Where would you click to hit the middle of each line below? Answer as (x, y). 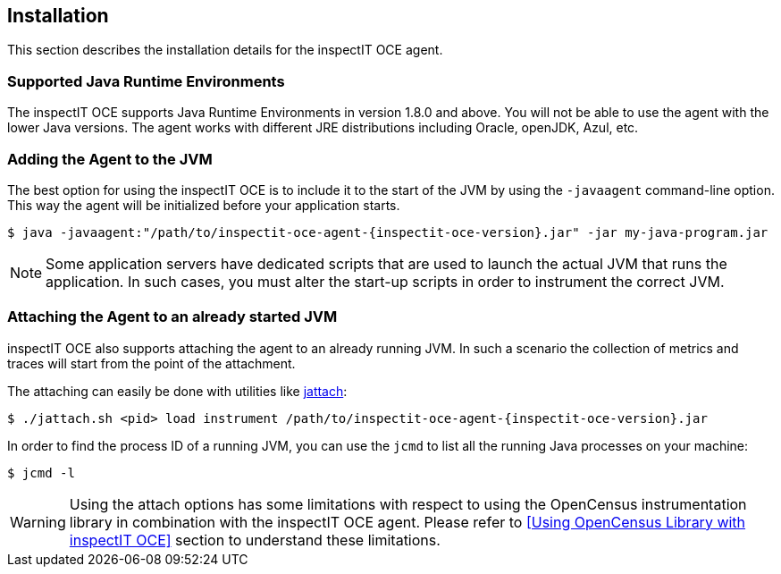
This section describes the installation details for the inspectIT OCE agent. (225, 50)
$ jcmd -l (41, 473)
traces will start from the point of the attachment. (151, 363)
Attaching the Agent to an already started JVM (172, 317)
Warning (38, 522)
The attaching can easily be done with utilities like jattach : (177, 391)
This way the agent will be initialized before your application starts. (204, 205)
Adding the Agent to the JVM (110, 159)
